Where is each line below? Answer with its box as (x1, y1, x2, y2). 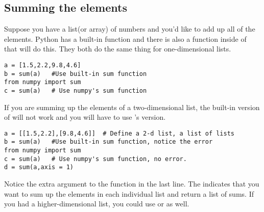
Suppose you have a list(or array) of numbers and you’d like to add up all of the (4, 23, 255, 34)
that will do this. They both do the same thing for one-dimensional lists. (4, 43, 231, 54)
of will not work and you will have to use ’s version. (4, 112, 166, 122)
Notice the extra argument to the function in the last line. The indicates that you (4, 178, 259, 189)
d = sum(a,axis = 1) (4, 164, 74, 171)
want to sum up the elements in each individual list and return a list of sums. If (4, 188, 254, 199)
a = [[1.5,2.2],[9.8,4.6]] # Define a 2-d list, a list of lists (4, 129, 235, 137)
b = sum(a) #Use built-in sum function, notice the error (4, 138, 213, 146)
